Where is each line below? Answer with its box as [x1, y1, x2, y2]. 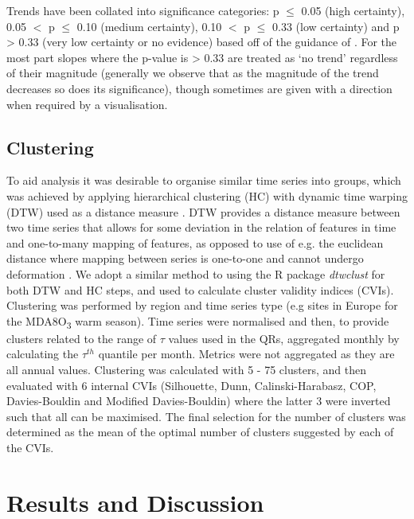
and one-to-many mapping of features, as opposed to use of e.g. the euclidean [6, 234, 384, 251]
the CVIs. [6, 439, 54, 455]
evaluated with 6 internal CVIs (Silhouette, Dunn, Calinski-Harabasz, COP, [6, 377, 377, 393]
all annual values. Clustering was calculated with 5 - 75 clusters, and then [6, 361, 366, 378]
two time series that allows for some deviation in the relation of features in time [6, 219, 396, 236]
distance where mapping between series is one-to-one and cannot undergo [6, 250, 364, 267]
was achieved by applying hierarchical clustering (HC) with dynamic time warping [6, 187, 408, 204]
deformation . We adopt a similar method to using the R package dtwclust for [6, 265, 385, 282]
